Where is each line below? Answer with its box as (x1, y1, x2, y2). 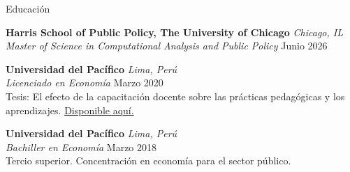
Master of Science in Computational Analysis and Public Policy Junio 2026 (6, 38, 328, 53)
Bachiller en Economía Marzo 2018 (6, 139, 157, 154)
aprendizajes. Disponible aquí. (6, 102, 134, 117)
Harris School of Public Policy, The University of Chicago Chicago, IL (6, 24, 344, 39)
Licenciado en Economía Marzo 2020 (6, 75, 163, 90)
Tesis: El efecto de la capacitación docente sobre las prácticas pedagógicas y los (6, 88, 345, 103)
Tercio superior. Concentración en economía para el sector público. (6, 153, 291, 168)
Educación (6, 1, 50, 15)
